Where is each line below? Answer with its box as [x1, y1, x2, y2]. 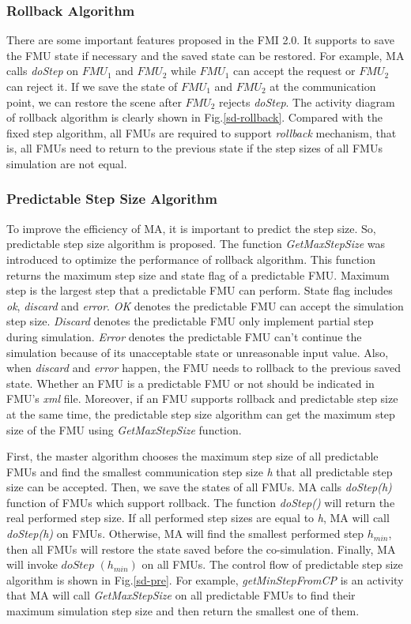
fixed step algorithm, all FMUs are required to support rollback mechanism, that [6, 124, 397, 141]
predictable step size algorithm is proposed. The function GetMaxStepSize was [6, 235, 386, 252]
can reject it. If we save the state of [6, 78, 178, 94]
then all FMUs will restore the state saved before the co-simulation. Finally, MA [6, 540, 396, 557]
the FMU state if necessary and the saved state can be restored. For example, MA [6, 47, 405, 63]
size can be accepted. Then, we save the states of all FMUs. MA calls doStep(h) [6, 479, 392, 495]
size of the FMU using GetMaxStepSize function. [6, 421, 242, 438]
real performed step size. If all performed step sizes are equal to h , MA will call [6, 509, 390, 526]
